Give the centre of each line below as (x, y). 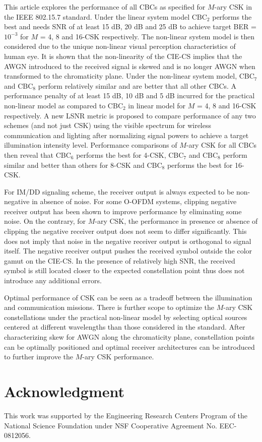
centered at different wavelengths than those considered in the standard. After (125, 327)
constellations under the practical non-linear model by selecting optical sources (126, 317)
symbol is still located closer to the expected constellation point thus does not (124, 270)
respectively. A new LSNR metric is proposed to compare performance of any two (130, 115)
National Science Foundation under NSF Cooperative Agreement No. (111, 425)
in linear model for (157, 105)
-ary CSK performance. (118, 357)
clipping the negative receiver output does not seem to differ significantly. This (125, 231)
